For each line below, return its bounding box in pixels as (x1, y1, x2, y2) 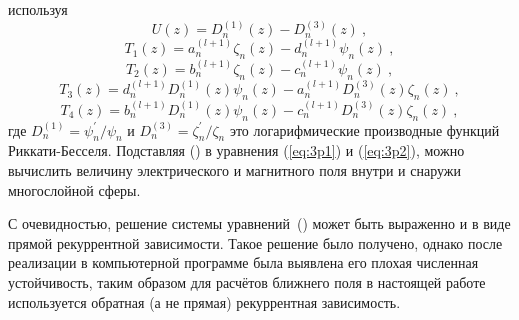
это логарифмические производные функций (229, 119, 500, 140)
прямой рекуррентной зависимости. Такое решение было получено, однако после (8, 232, 503, 253)
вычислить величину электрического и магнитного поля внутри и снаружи (8, 160, 461, 181)
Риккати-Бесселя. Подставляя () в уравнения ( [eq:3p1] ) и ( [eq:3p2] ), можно (8, 140, 465, 161)
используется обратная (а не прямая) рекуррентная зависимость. (8, 291, 401, 312)
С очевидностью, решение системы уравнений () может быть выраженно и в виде (8, 213, 511, 234)
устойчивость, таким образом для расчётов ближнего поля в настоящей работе (8, 272, 486, 293)
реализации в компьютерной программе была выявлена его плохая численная (8, 252, 479, 273)
